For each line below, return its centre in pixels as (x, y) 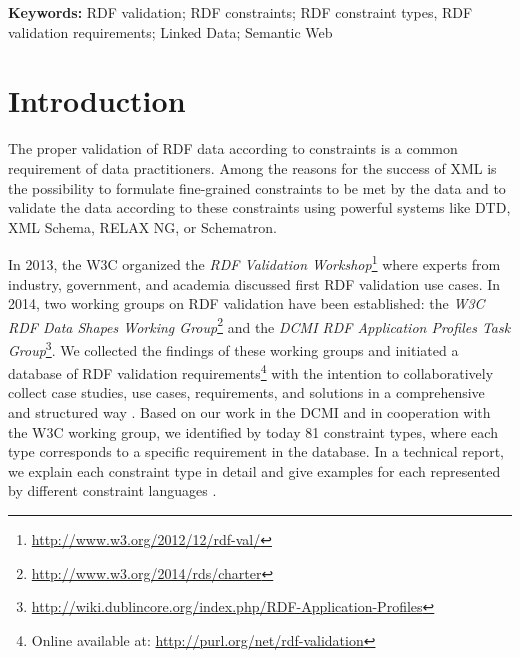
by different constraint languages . (112, 490)
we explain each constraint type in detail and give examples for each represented (254, 470)
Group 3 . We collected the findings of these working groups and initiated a (233, 348)
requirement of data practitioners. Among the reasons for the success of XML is (252, 167)
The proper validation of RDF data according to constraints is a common (233, 148)
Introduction (97, 100)
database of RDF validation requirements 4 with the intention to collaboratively (251, 371)
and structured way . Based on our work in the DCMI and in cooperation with (249, 412)
